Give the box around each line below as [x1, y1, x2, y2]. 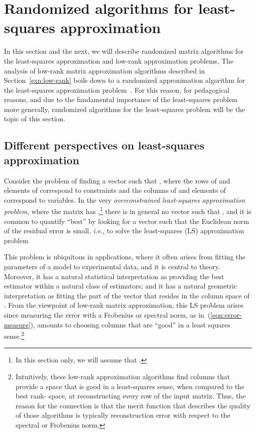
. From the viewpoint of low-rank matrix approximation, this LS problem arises [4, 300, 244, 310]
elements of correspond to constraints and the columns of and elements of [4, 185, 226, 195]
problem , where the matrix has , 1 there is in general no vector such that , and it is [4, 205, 252, 216]
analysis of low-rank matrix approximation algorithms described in [4, 65, 205, 75]
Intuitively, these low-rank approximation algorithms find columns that [15, 371, 230, 382]
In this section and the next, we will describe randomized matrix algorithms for [4, 46, 244, 56]
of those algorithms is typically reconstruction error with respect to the [15, 410, 230, 420]
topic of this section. [4, 113, 65, 124]
